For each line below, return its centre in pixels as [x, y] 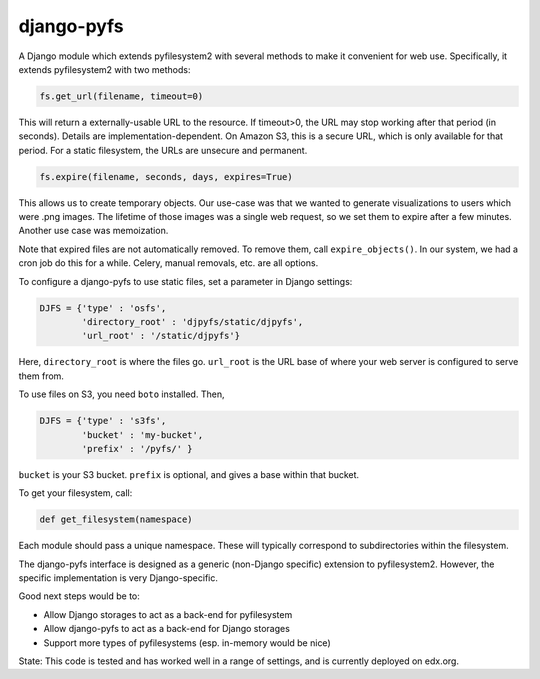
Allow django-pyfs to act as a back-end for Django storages [166, 629]
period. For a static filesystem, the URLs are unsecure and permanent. [163, 150]
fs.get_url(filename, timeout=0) [121, 96]
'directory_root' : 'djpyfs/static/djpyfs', [192, 321]
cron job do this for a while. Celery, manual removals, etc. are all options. [168, 263]
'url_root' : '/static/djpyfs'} [160, 336]
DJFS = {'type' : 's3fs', [103, 421]
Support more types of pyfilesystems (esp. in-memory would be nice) [187, 642]
